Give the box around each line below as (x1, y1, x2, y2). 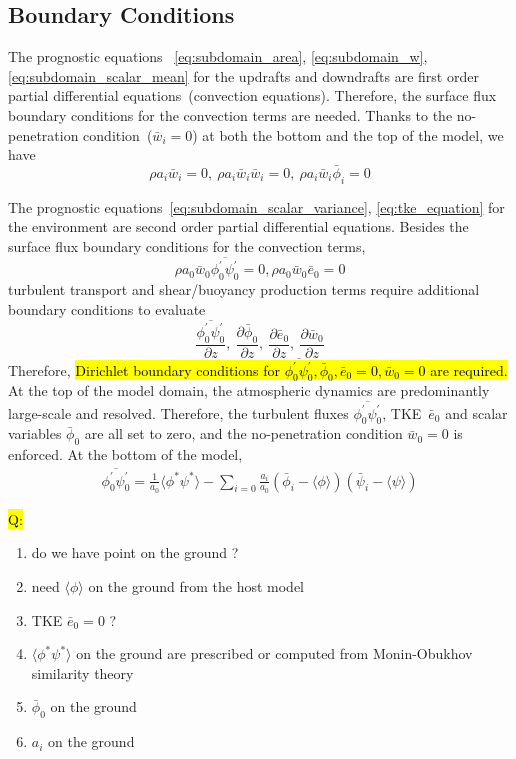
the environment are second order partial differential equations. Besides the (8, 216, 469, 237)
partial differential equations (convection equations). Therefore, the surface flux (8, 85, 497, 106)
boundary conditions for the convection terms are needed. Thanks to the (8, 104, 453, 125)
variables (8, 423, 62, 444)
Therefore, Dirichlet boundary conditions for (8, 359, 280, 380)
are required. (430, 359, 508, 380)
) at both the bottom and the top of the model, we (192, 124, 504, 145)
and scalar (445, 402, 508, 423)
